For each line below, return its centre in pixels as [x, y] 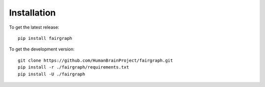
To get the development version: [42, 49]
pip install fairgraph [45, 38]
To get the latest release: [34, 27]
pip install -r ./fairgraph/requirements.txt [74, 67]
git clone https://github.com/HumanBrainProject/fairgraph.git [95, 60]
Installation [32, 13]
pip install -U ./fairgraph [52, 74]
